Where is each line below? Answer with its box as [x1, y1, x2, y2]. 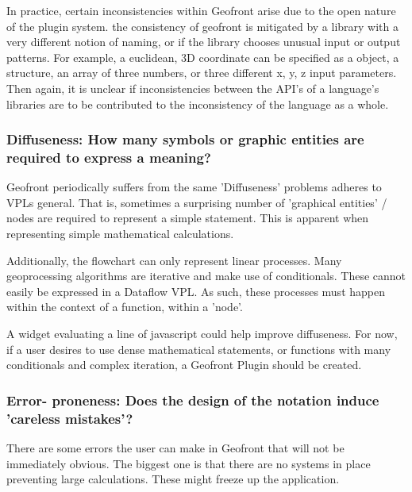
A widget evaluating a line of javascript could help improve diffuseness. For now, [6, 325, 398, 342]
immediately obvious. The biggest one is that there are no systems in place [6, 455, 371, 471]
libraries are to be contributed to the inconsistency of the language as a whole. [6, 95, 389, 112]
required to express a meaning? [6, 148, 211, 167]
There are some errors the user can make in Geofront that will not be [6, 439, 345, 455]
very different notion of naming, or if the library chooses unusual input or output [6, 33, 401, 50]
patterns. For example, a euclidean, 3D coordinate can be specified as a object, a [6, 48, 399, 65]
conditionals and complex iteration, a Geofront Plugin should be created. [6, 356, 362, 373]
